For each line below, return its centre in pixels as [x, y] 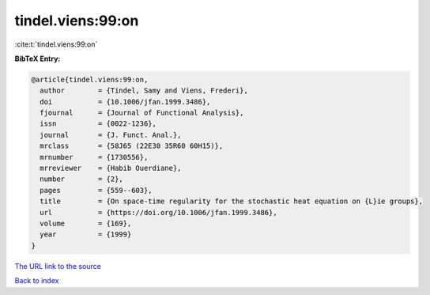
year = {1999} [86, 234]
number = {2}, [82, 179]
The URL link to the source [58, 266]
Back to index [37, 281]
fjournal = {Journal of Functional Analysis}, [142, 113]
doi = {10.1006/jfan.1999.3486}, [125, 102]
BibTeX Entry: [38, 59]
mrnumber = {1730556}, [94, 157]
